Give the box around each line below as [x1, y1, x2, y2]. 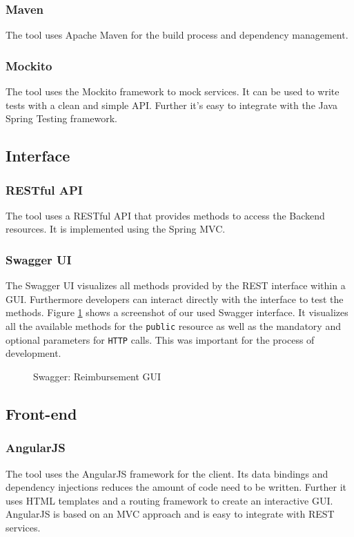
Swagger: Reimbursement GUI [33, 369, 161, 383]
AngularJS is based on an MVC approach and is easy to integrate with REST [6, 507, 335, 521]
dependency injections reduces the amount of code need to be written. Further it [6, 480, 347, 494]
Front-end [6, 402, 77, 424]
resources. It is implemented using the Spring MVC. [6, 222, 226, 236]
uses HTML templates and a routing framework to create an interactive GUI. [6, 493, 333, 507]
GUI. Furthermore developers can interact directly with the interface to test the [6, 291, 344, 306]
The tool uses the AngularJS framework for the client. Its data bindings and [6, 466, 328, 480]
